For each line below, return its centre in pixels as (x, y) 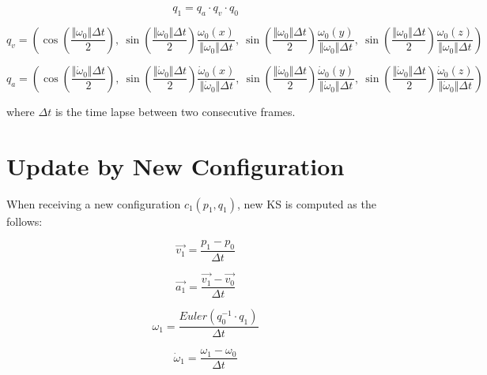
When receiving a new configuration (94, 203)
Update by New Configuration (176, 165)
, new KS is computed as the (307, 203)
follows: (25, 221)
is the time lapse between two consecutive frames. (175, 111)
